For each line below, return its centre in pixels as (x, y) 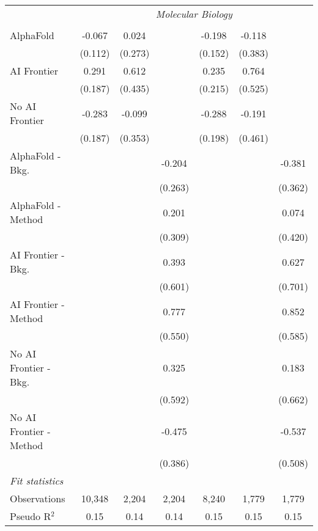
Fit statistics (37, 481)
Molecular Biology (194, 14)
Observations (38, 498)
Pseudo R (31, 516)
